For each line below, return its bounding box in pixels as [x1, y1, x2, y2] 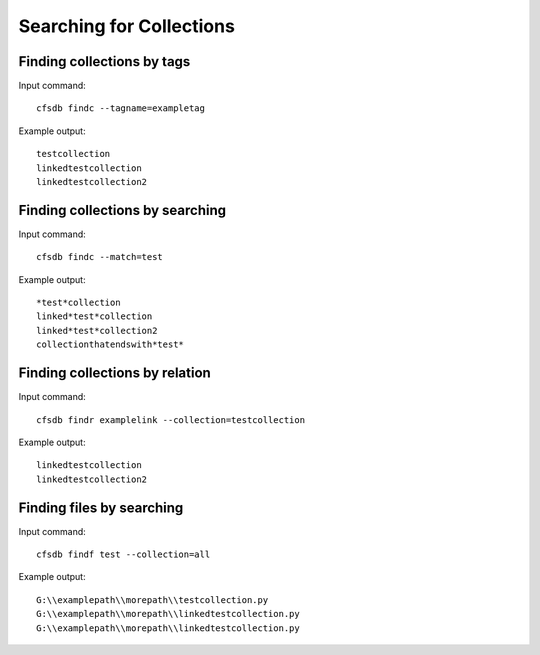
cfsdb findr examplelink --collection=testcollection [36, 414, 305, 425]
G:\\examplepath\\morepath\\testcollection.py [36, 594, 269, 605]
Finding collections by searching [18, 201, 227, 219]
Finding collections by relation [18, 365, 212, 382]
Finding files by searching [18, 499, 184, 516]
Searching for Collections [18, 15, 235, 37]
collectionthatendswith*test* [36, 339, 185, 350]
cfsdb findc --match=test [36, 251, 164, 263]
